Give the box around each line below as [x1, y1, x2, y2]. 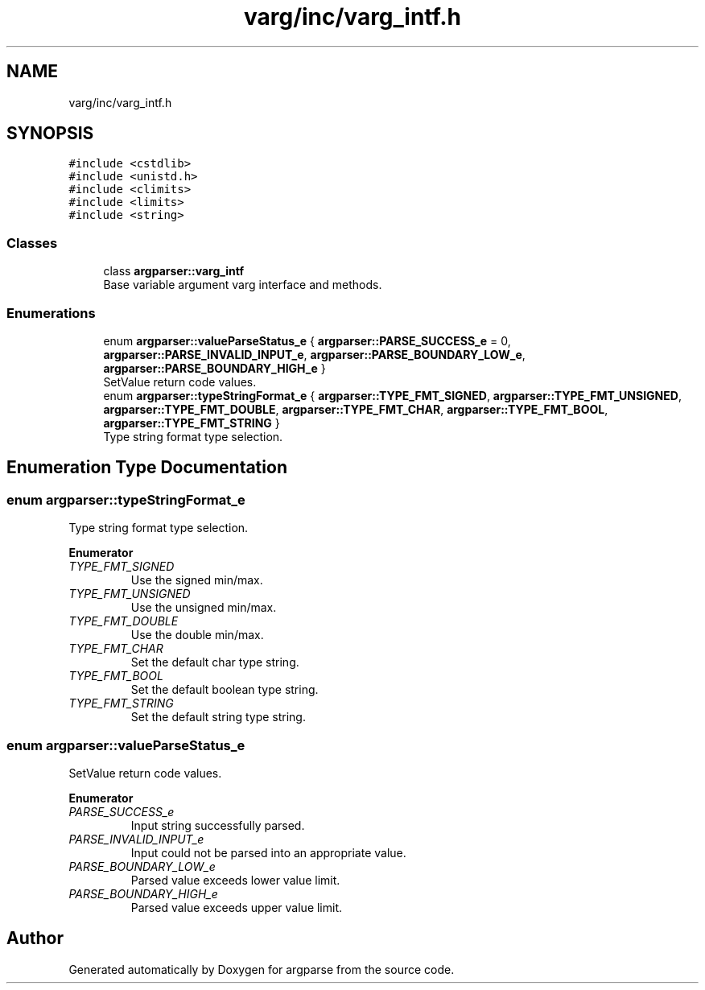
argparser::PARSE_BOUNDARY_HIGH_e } [103, 361, 326, 375]
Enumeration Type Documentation [6, 457, 287, 478]
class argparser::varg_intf [103, 264, 244, 278]
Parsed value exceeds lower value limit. [130, 872, 340, 887]
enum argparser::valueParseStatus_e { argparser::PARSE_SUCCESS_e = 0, [103, 333, 511, 348]
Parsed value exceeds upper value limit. [130, 900, 343, 914]
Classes [6, 234, 58, 251]
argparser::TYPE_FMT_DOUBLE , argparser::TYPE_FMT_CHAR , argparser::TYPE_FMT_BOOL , [103, 402, 608, 416]
